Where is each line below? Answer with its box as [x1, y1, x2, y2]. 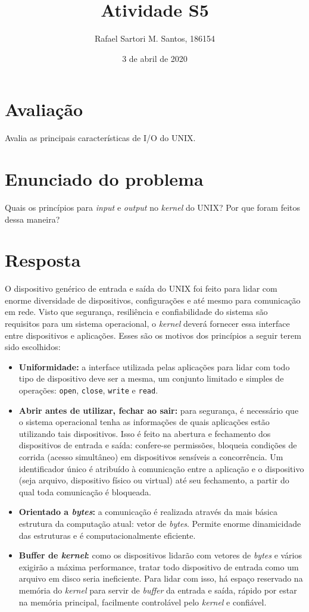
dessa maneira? [5, 213, 60, 225]
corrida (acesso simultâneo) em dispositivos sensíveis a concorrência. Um [18, 451, 283, 463]
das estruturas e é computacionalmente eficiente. [18, 529, 196, 541]
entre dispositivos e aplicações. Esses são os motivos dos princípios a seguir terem [5, 329, 301, 341]
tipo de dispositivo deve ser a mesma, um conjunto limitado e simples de [18, 372, 284, 385]
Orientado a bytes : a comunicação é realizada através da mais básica [18, 505, 277, 518]
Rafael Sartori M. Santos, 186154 [94, 32, 216, 45]
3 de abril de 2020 [122, 52, 188, 64]
